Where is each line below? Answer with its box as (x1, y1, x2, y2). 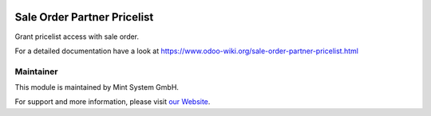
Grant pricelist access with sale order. (14, 32, 140, 41)
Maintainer (14, 66, 58, 77)
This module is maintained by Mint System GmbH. (14, 83, 180, 92)
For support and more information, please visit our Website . (14, 97, 211, 106)
